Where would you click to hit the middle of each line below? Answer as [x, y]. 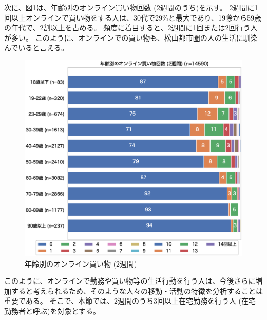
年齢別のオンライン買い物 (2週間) [81, 263]
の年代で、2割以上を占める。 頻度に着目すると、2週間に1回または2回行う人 [131, 27]
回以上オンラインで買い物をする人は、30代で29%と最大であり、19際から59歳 [133, 17]
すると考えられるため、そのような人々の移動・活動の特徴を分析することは [137, 290]
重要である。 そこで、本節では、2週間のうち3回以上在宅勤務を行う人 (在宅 [130, 301]
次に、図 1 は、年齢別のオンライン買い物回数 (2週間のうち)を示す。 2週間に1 [131, 7]
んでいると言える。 [36, 48]
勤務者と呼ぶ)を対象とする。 [52, 311]
